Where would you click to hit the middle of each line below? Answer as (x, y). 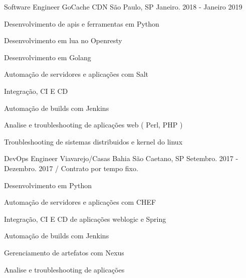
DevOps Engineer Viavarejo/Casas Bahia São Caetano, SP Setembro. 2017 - (121, 158)
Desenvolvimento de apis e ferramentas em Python (82, 23)
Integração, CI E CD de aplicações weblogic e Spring (85, 219)
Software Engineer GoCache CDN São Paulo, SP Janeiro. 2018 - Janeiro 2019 (123, 7)
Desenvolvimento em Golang (48, 57)
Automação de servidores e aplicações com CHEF (80, 202)
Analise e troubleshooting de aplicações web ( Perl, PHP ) (93, 125)
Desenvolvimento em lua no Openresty (63, 40)
